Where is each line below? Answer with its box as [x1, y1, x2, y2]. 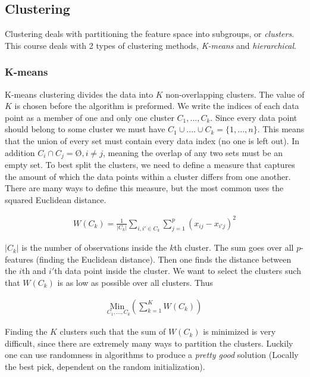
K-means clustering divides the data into [5, 88, 154, 100]
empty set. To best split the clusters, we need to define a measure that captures [5, 158, 295, 171]
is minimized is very [203, 325, 276, 338]
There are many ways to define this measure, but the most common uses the [5, 182, 284, 194]
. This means [257, 123, 305, 135]
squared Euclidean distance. [5, 193, 107, 205]
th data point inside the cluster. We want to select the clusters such [54, 264, 301, 277]
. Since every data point [210, 111, 298, 123]
